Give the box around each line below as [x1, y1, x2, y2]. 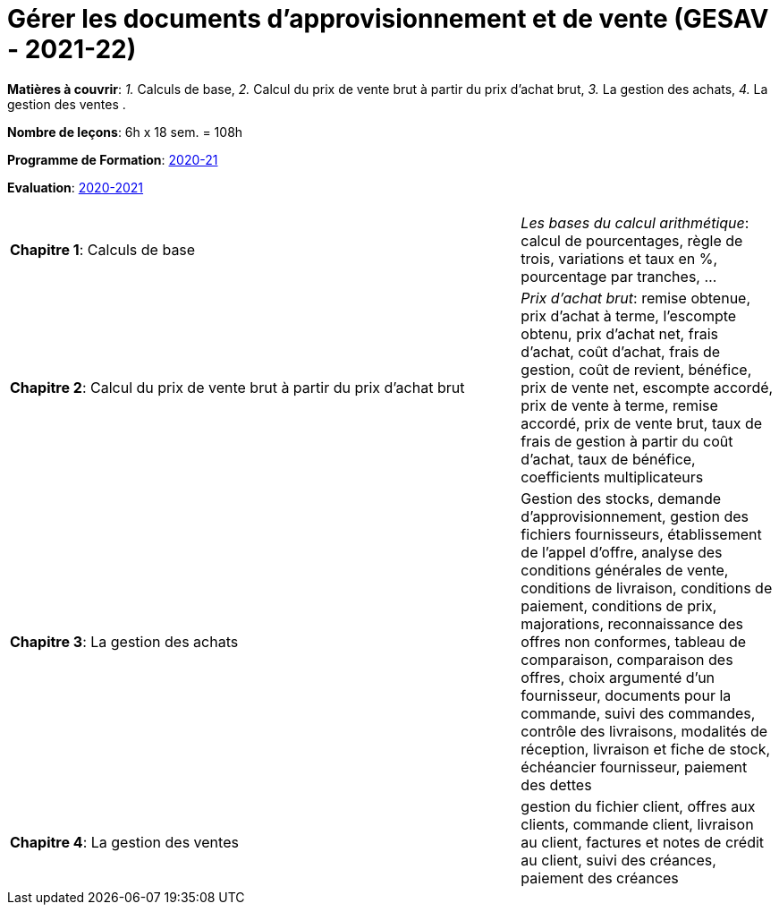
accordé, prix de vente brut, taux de [521, 413, 762, 432]
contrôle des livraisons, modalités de [521, 721, 768, 740]
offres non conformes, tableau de [521, 632, 747, 651]
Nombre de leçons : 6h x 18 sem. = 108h [7, 124, 243, 140]
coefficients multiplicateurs [521, 467, 704, 486]
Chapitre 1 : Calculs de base [10, 240, 196, 259]
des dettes [521, 775, 592, 794]
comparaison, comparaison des [521, 650, 733, 669]
